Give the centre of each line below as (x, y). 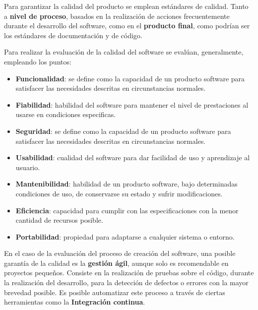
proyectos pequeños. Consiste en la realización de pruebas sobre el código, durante (129, 273)
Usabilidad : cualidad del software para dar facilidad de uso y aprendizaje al (133, 157)
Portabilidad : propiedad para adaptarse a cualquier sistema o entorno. (125, 236)
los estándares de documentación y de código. (73, 35)
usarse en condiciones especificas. (66, 114)
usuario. (28, 167)
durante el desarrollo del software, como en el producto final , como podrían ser (127, 26)
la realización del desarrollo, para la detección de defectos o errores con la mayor (126, 282)
